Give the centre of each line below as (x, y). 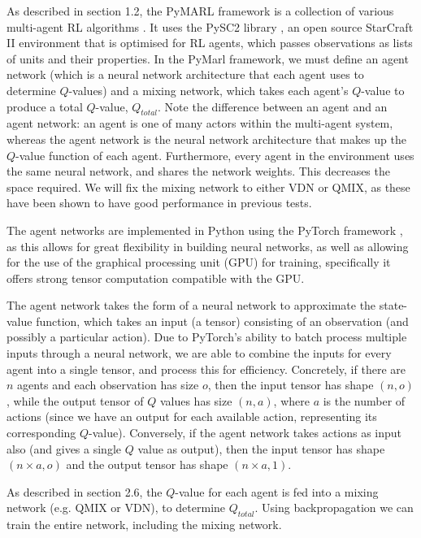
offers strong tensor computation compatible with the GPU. (156, 278)
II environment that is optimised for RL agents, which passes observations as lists (210, 43)
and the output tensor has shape (147, 464)
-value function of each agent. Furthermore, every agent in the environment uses (215, 155)
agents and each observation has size (108, 385)
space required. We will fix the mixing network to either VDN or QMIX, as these (208, 187)
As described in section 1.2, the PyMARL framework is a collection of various (200, 11)
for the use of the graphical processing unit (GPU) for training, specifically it (199, 262)
